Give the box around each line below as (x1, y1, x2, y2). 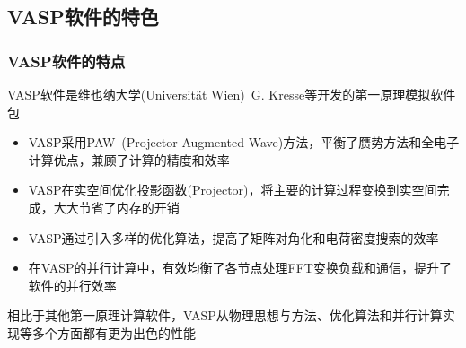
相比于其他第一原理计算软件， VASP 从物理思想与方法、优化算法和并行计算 (7, 306, 443, 325)
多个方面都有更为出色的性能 (31, 323, 196, 342)
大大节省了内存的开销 (53, 197, 180, 216)
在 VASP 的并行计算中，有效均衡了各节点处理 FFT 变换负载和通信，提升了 (28, 258, 452, 277)
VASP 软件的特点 (7, 49, 126, 72)
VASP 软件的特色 (7, 3, 159, 30)
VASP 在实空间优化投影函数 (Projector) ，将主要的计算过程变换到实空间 (28, 180, 437, 199)
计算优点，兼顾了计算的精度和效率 (28, 150, 230, 169)
